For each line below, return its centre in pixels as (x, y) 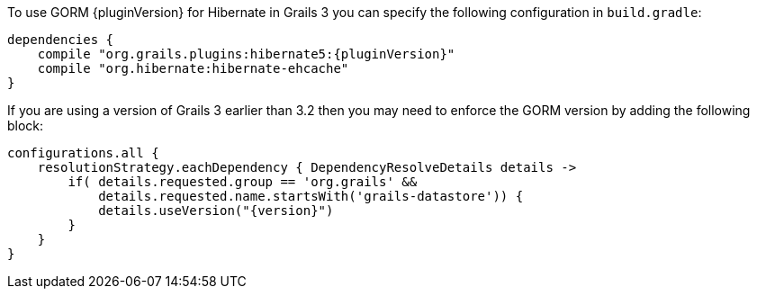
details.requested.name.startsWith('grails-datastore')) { (311, 196)
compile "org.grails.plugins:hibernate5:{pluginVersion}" (246, 54)
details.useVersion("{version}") (216, 211)
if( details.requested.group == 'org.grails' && (243, 182)
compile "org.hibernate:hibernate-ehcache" (193, 68)
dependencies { (61, 40)
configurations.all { (83, 153)
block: (26, 126)
